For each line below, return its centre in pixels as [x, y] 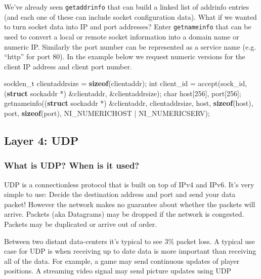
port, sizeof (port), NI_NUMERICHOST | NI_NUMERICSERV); [107, 113]
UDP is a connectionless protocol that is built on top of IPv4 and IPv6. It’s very [129, 184]
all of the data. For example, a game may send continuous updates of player [122, 261]
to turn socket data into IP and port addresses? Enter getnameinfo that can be [128, 27]
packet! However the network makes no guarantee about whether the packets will [130, 204]
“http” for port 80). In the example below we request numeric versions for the [125, 56]
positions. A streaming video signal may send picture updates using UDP [118, 271]
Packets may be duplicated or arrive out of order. [81, 224]
